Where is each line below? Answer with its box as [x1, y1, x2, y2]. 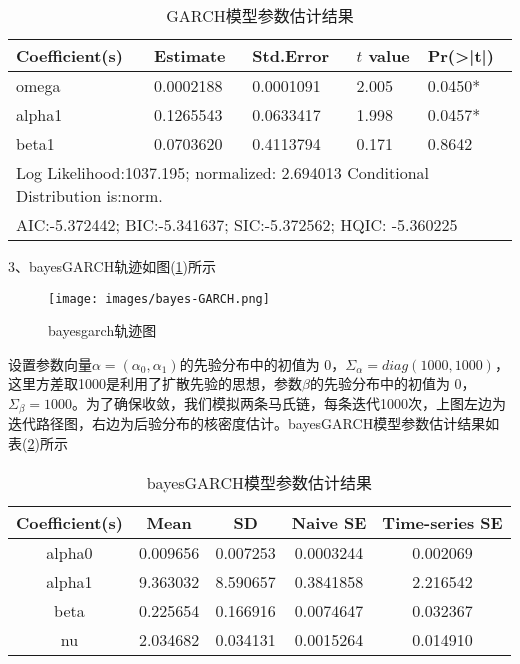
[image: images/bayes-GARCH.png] [48, 291, 270, 306]
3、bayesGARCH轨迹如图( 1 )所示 [8, 256, 217, 276]
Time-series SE [382, 510, 503, 534]
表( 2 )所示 [8, 433, 68, 454]
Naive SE [291, 510, 367, 534]
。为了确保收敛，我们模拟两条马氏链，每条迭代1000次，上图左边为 [71, 393, 506, 414]
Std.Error [252, 44, 330, 67]
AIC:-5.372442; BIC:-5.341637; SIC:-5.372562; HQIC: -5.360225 [16, 213, 458, 236]
